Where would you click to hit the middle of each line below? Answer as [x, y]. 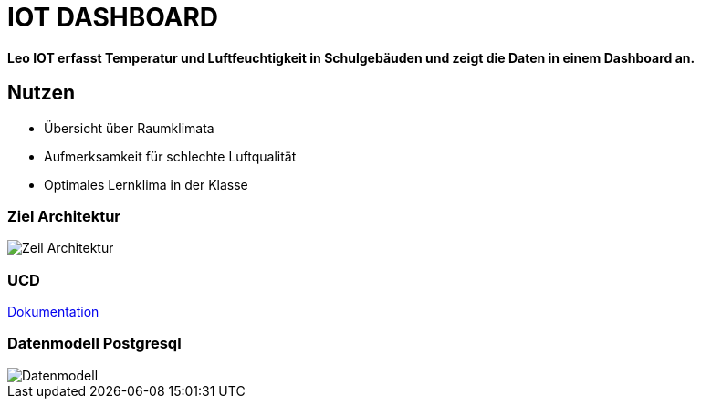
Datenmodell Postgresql [94, 344]
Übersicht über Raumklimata [129, 128]
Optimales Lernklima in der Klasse [146, 184]
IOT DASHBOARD [113, 17]
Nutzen [41, 93]
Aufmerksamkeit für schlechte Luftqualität [170, 156]
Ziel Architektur [64, 216]
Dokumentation [53, 312]
